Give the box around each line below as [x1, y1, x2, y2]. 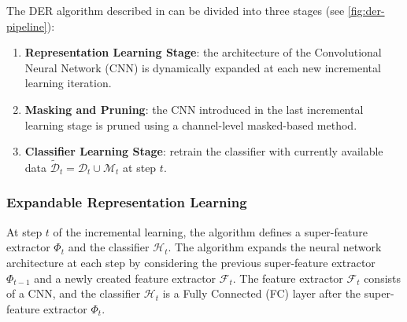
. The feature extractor [232, 269, 343, 286]
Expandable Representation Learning [6, 192, 247, 212]
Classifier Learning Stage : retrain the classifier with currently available [24, 143, 383, 159]
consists [364, 269, 401, 286]
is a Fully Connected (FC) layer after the [162, 285, 361, 302]
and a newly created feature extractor [34, 269, 216, 286]
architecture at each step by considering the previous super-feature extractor [6, 254, 376, 270]
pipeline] [6, 17, 47, 34]
